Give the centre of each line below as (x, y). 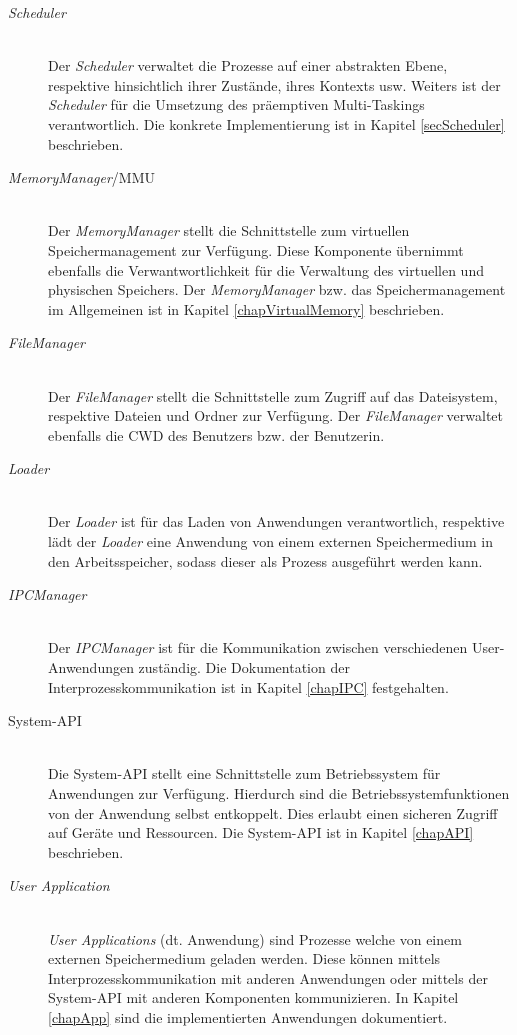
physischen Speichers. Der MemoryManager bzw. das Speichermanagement (277, 289)
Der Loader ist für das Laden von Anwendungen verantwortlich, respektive (276, 521)
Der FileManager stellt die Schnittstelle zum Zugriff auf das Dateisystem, (273, 395)
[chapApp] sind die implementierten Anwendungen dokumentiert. (248, 1016)
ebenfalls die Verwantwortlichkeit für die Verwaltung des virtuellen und (266, 269)
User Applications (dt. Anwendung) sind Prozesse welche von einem (255, 938)
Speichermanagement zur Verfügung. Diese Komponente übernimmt (256, 249)
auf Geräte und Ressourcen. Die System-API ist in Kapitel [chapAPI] (261, 832)
